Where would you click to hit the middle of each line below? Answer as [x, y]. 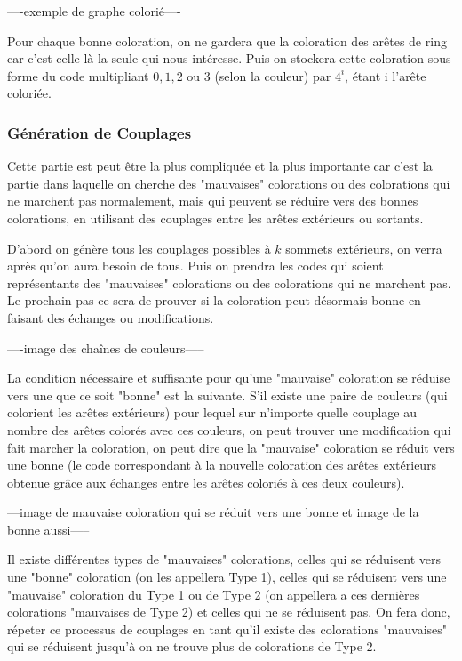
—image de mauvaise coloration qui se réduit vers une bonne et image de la [213, 512]
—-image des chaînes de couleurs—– [106, 347]
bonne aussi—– [48, 529]
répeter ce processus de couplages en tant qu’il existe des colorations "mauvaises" [227, 629]
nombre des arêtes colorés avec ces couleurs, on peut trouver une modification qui [229, 429]
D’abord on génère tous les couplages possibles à [139, 248]
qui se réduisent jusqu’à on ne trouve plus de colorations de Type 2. [192, 646]
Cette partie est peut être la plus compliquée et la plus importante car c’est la [220, 166]
